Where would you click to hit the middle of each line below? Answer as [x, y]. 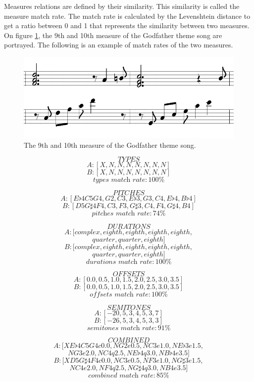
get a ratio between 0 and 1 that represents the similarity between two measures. [127, 25]
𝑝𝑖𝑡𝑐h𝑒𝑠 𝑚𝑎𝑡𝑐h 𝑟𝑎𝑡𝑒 [121, 214]
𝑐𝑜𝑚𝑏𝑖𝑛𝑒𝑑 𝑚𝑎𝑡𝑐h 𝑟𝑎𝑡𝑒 [121, 376]
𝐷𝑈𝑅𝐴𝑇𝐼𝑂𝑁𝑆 [129, 227]
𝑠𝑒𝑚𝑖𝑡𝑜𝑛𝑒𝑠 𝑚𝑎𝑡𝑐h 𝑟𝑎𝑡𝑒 [121, 328]
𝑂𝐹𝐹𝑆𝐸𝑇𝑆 [129, 275]
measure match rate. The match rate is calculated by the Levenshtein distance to [127, 16]
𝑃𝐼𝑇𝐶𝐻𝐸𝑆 [129, 193]
